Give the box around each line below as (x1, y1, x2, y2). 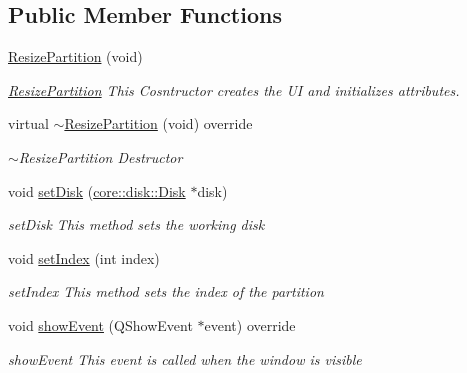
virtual (8, 113, 49, 134)
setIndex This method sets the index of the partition (8, 281, 324, 302)
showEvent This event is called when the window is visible (8, 348, 362, 369)
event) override (204, 314, 296, 335)
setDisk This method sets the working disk (8, 214, 265, 235)
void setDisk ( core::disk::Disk (8, 180, 186, 201)
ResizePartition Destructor (18, 146, 183, 167)
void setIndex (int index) (8, 247, 160, 268)
